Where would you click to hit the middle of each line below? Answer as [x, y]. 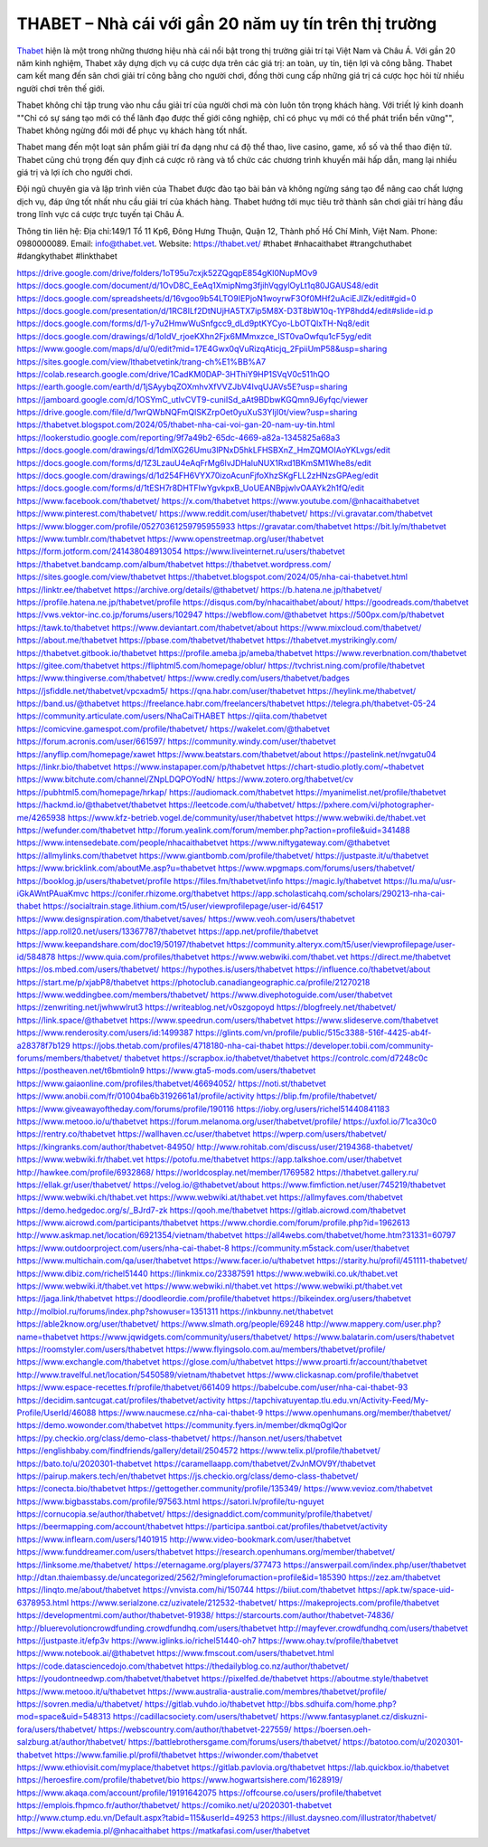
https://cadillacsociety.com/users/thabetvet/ [196, 1717]
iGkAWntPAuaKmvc [53, 893]
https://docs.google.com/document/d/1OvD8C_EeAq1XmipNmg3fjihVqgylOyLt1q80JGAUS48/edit [197, 286]
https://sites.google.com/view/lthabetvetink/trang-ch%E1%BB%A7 [141, 361]
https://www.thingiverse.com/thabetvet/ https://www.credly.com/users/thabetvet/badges [183, 678]
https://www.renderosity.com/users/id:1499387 [105, 1033]
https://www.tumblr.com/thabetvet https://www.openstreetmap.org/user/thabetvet [170, 539]
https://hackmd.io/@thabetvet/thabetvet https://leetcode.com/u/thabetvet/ [156, 804]
